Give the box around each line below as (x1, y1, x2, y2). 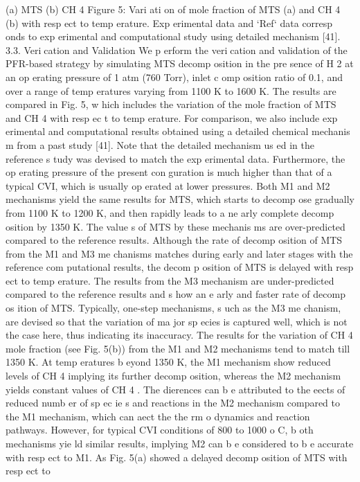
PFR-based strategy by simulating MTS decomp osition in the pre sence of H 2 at (6, 56, 354, 71)
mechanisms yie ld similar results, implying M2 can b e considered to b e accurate (6, 436, 354, 450)
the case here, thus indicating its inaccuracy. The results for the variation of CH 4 (6, 328, 353, 342)
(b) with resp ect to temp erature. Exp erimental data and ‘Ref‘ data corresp (6, 15, 333, 30)
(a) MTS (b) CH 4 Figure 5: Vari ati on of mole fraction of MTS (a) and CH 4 (6, 2, 341, 16)
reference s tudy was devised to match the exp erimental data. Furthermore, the (6, 151, 345, 166)
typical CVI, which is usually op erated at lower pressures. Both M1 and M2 (6, 178, 330, 193)
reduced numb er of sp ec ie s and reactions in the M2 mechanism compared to (6, 395, 341, 410)
